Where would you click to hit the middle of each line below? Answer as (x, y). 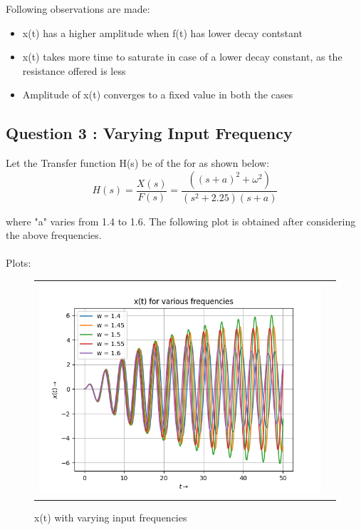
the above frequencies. (54, 235)
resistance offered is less (74, 70)
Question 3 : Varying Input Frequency (149, 133)
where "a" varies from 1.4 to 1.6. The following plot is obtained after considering (181, 221)
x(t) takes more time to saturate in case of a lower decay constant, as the (182, 57)
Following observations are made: (78, 9)
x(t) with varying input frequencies (111, 517)
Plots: (19, 263)
